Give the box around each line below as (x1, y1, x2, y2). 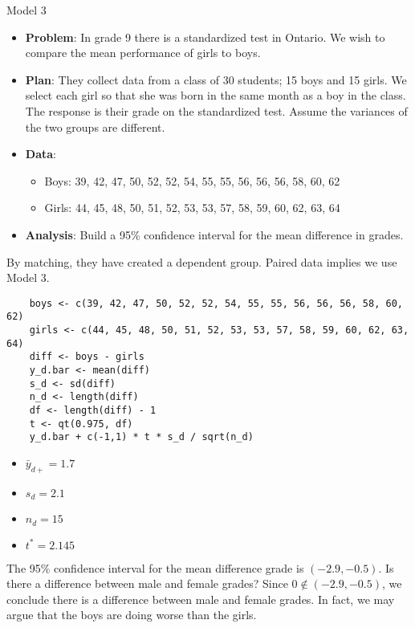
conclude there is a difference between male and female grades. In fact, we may (6, 590, 395, 607)
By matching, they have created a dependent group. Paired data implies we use (6, 253, 397, 270)
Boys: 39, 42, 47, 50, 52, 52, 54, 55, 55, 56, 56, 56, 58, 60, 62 (44, 172, 340, 189)
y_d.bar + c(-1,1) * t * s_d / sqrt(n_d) (29, 431, 254, 443)
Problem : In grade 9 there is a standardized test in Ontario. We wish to (25, 28, 385, 45)
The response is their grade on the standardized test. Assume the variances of (25, 102, 408, 119)
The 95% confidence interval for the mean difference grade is (6, 559, 304, 576)
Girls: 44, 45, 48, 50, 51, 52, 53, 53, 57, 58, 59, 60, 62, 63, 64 (44, 199, 340, 216)
